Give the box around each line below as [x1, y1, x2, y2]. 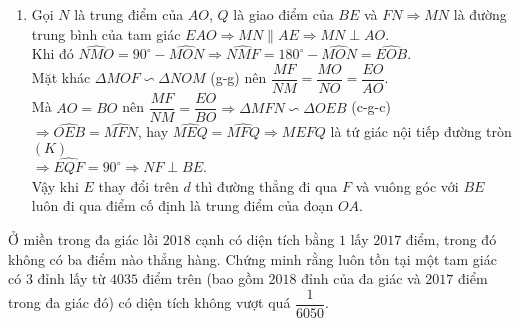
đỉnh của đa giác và [301, 268, 421, 289]
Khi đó [31, 43, 74, 64]
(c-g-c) [351, 96, 391, 117]
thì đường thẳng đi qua [195, 175, 338, 196]
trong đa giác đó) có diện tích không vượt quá [8, 292, 291, 313]
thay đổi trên [98, 175, 179, 196]
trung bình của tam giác [31, 23, 181, 44]
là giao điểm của [233, 4, 334, 24]
